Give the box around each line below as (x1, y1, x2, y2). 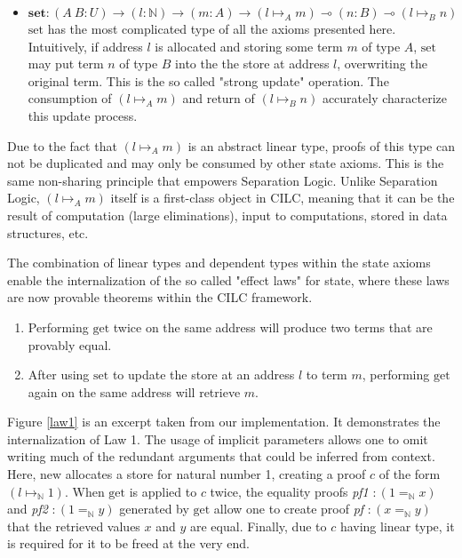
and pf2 (7, 499, 48, 518)
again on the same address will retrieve (28, 382, 241, 401)
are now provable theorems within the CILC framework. (7, 288, 313, 307)
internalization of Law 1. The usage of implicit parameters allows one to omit (7, 429, 428, 448)
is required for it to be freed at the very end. (7, 534, 250, 553)
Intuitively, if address (28, 36, 143, 55)
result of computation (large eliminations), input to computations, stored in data (7, 205, 448, 224)
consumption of (28, 89, 112, 108)
